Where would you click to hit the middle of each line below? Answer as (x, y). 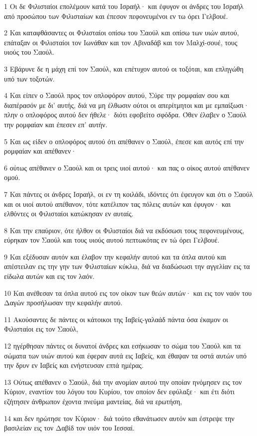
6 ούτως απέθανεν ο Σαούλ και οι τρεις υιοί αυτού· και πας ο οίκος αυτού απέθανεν (127, 167)
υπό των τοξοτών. (29, 78)
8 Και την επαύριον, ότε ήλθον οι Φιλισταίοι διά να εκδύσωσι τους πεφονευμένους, (124, 230)
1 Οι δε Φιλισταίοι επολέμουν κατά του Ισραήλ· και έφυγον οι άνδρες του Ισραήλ (124, 6)
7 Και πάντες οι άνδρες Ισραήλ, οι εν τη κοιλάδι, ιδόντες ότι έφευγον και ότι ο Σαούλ (128, 194)
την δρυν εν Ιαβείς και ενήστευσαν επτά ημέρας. (74, 365)
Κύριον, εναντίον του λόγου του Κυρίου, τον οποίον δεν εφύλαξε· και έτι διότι (119, 392)
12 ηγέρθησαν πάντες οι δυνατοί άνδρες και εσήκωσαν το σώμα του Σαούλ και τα (123, 346)
